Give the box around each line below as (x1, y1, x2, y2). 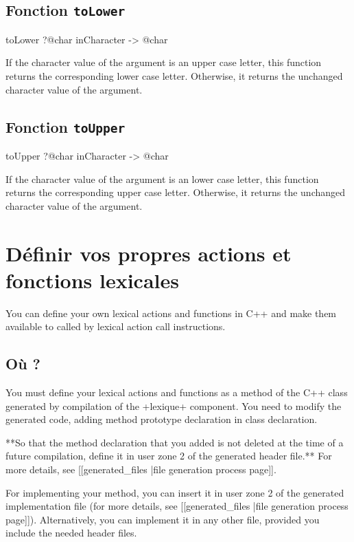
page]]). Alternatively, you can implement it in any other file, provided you (5, 512, 320, 526)
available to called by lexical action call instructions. (5, 319, 226, 334)
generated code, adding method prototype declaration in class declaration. (5, 412, 318, 426)
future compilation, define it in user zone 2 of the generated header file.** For (5, 448, 332, 463)
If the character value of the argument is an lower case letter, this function (5, 171, 319, 186)
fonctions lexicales (5, 265, 179, 294)
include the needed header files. (5, 525, 137, 540)
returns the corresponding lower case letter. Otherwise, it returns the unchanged (5, 68, 343, 83)
